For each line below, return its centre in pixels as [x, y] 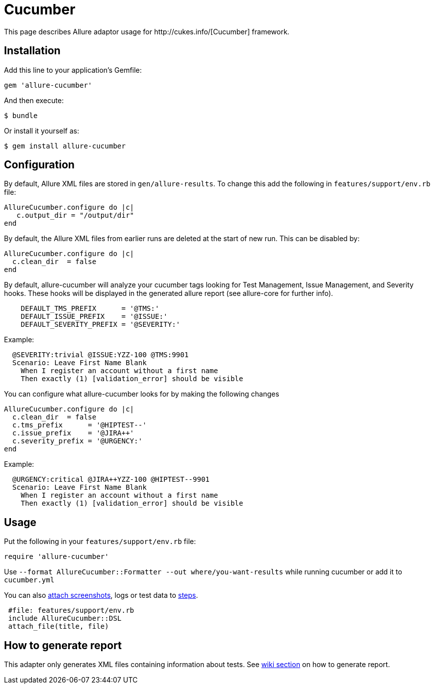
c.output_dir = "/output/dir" [75, 215]
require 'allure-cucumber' [56, 557]
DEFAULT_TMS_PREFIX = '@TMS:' [90, 309]
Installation [32, 51]
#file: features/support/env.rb [71, 611]
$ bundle [21, 115]
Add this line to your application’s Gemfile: [73, 70]
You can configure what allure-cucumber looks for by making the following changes [142, 394]
